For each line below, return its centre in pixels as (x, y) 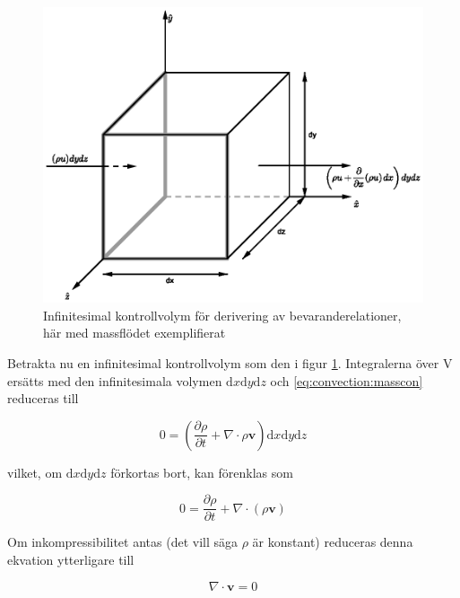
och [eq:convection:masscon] (347, 380)
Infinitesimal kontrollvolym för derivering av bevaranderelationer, (222, 315)
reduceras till (43, 398)
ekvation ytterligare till (71, 559)
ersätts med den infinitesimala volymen (115, 380)
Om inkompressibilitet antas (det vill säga (123, 542)
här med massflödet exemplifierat (135, 333)
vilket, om (35, 472)
